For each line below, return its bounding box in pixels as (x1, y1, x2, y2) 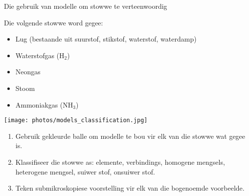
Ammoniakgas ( (15, 99, 63, 109)
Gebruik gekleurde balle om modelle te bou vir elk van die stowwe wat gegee (15, 131, 246, 141)
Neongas (15, 66, 41, 77)
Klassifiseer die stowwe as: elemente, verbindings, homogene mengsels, (15, 157, 225, 167)
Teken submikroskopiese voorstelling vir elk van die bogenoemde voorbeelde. (15, 183, 245, 193)
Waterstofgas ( (15, 50, 60, 60)
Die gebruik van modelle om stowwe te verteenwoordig (4, 1, 167, 11)
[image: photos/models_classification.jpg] (4, 117, 148, 124)
